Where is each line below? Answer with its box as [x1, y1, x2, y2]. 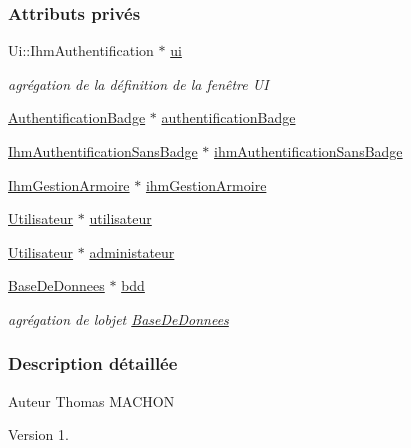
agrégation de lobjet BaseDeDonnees [8, 308, 229, 329]
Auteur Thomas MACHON [8, 390, 175, 411]
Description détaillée [8, 351, 178, 376]
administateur [89, 241, 175, 262]
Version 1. [8, 424, 69, 445]
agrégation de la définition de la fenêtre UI [8, 73, 269, 94]
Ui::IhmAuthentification [8, 40, 154, 61]
